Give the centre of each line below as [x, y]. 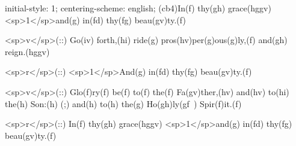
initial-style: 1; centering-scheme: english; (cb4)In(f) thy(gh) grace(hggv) [138, 8]
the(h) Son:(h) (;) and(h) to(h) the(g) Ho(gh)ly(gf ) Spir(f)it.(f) [123, 103]
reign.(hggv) [27, 51]
